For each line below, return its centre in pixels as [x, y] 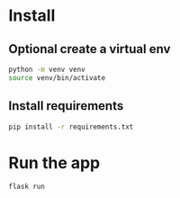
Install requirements [66, 106]
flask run [27, 187]
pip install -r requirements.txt [71, 127]
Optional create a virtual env [90, 49]
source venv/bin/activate [57, 77]
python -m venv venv [47, 69]
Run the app [54, 162]
